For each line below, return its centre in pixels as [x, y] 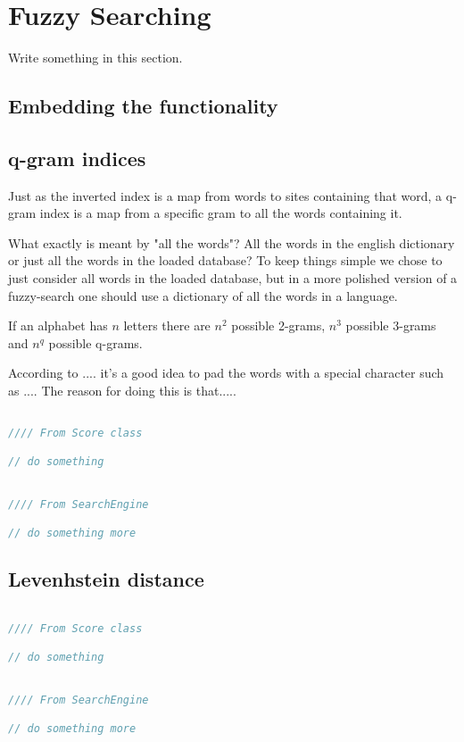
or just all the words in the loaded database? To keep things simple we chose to [225, 260]
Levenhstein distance [106, 578]
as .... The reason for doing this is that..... [122, 391]
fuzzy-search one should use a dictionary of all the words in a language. [203, 295]
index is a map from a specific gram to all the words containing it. [221, 213]
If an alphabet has [58, 325]
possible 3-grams [391, 325]
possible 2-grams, [278, 325]
